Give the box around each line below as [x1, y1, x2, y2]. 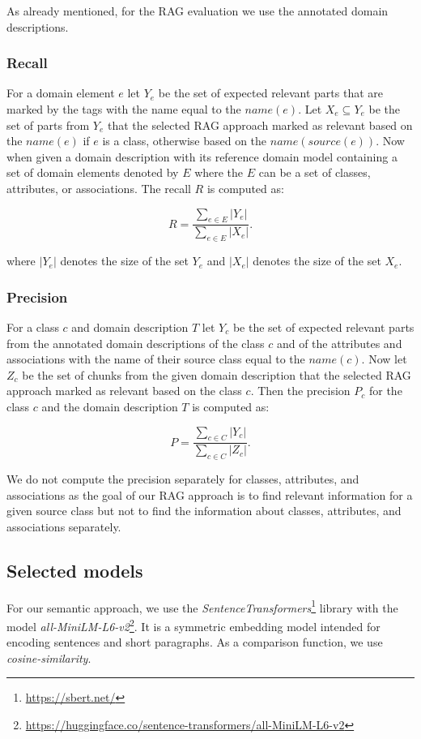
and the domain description [41, 397, 178, 415]
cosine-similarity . [6, 649, 91, 666]
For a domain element [6, 84, 115, 101]
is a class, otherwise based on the [102, 132, 267, 149]
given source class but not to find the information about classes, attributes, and [6, 502, 402, 519]
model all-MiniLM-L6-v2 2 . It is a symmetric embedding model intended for [6, 616, 381, 634]
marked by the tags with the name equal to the [6, 101, 241, 117]
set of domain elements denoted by [6, 164, 179, 181]
